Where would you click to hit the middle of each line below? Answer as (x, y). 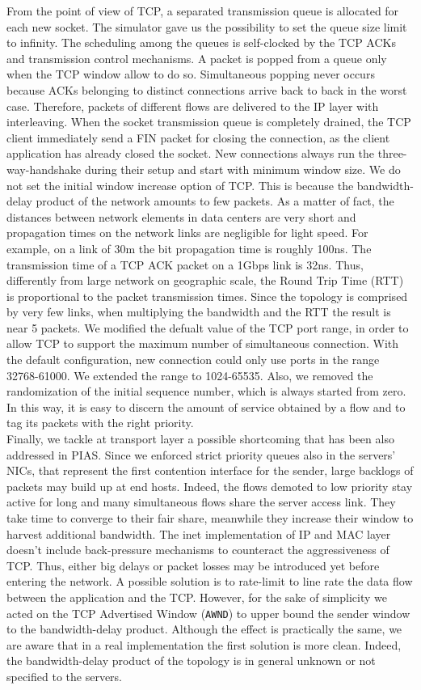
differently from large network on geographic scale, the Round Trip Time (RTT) (205, 280)
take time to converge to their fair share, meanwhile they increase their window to (210, 518)
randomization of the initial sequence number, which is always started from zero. (206, 391)
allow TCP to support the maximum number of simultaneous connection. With (203, 343)
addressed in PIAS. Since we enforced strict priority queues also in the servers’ (201, 454)
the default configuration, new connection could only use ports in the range (193, 360)
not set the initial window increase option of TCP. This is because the (180, 185)
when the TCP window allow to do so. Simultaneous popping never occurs (191, 74)
